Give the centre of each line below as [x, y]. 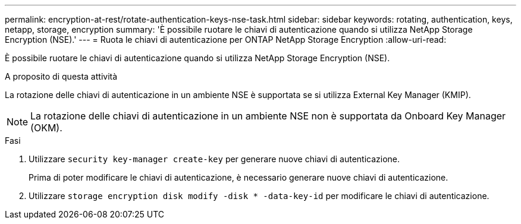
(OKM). [46, 128]
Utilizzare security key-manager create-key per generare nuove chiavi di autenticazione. [214, 159]
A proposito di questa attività [61, 76]
